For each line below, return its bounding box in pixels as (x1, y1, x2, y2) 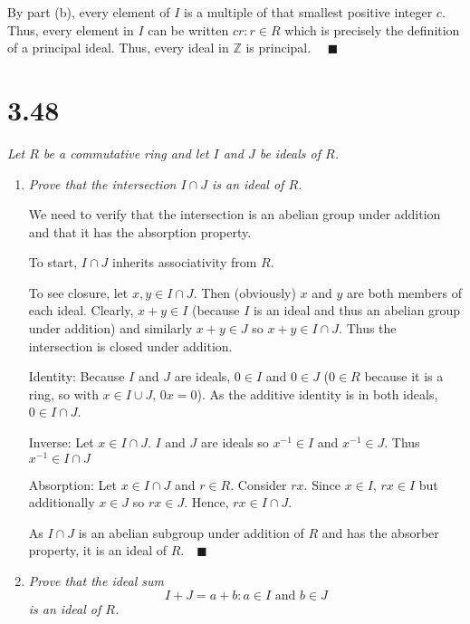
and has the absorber (321, 523, 439, 542)
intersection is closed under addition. (28, 336, 233, 355)
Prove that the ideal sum (28, 571, 165, 590)
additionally (28, 493, 95, 512)
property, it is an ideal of (28, 541, 168, 560)
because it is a (364, 367, 444, 386)
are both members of (347, 283, 462, 302)
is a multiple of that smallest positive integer (184, 3, 433, 21)
